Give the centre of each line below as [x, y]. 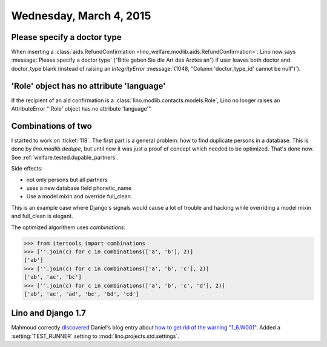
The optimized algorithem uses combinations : [68, 227]
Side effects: [27, 169]
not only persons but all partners [67, 180]
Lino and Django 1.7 [48, 313]
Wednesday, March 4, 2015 [81, 16]
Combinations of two [51, 126]
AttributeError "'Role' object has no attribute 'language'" [81, 109]
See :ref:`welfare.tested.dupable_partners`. [65, 157]
